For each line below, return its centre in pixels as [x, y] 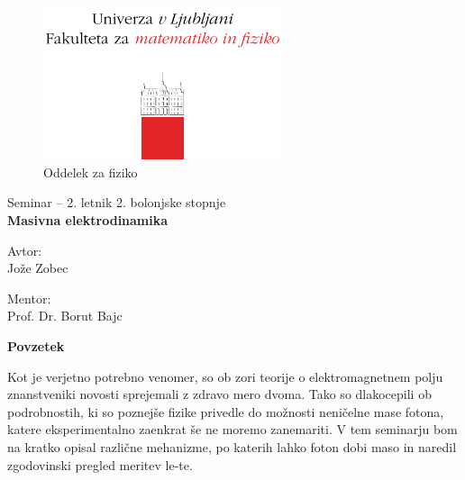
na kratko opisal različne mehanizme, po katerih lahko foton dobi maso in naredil [232, 446]
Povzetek [36, 346]
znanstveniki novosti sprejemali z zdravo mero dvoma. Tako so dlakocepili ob [219, 394]
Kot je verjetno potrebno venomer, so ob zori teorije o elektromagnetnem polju [225, 376]
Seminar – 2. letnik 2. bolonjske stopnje [117, 202]
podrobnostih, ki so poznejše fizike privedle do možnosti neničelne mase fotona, [226, 411]
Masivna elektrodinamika [88, 220]
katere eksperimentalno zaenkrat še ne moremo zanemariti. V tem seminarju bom [232, 429]
